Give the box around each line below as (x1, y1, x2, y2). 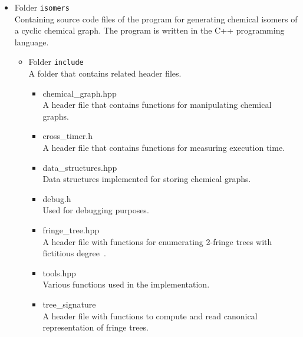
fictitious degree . (42, 247, 106, 259)
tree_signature (42, 298, 96, 310)
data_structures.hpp (42, 161, 117, 173)
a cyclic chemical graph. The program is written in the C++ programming (14, 24, 285, 37)
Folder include (28, 55, 84, 68)
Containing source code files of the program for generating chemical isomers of (14, 12, 298, 25)
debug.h (42, 192, 71, 204)
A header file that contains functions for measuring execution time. (42, 141, 285, 154)
